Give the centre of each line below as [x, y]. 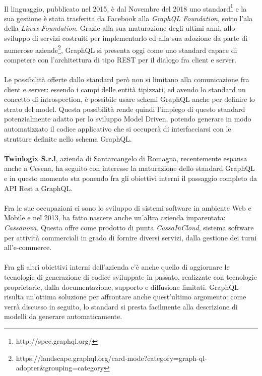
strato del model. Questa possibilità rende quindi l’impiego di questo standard [125, 109]
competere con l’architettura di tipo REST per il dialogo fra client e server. [120, 59]
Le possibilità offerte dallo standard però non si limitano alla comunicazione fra [127, 79]
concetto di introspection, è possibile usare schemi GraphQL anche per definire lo [129, 99]
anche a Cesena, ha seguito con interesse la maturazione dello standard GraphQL [129, 168]
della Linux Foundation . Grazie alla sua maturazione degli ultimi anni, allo [120, 28]
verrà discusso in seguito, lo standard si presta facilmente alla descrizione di [121, 306]
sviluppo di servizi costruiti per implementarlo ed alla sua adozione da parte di [126, 38]
